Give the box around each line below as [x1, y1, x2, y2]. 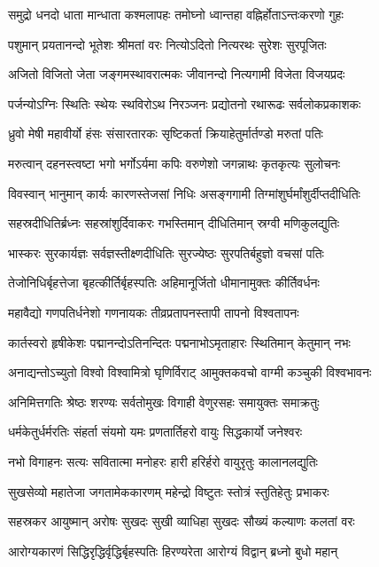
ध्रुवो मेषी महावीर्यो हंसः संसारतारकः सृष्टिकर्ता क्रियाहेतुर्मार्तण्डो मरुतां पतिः [8, 124, 323, 143]
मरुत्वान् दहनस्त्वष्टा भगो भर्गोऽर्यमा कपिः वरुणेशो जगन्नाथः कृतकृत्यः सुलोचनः [8, 154, 341, 172]
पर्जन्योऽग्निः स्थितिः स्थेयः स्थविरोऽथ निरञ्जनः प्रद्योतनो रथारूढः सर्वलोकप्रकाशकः [8, 94, 361, 113]
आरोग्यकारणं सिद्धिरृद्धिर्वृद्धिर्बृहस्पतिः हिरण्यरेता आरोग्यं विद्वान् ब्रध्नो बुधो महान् [8, 541, 338, 560]
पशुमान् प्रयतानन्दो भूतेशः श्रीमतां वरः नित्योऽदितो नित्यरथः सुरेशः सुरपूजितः [8, 35, 327, 53]
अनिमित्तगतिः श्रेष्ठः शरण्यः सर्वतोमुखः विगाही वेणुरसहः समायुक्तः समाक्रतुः [8, 392, 320, 411]
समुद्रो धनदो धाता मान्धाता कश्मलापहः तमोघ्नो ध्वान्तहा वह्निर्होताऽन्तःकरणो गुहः [8, 5, 344, 23]
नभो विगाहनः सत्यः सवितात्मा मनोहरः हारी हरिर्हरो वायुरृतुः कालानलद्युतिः [8, 452, 318, 470]
